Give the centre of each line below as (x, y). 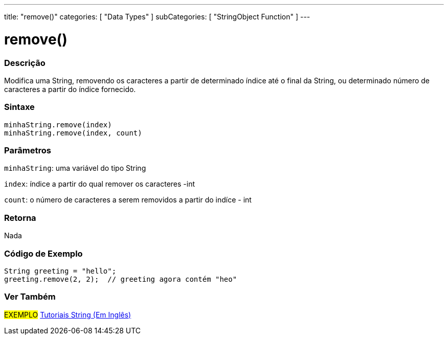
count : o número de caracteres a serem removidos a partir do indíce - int (128, 200)
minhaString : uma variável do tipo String (75, 168)
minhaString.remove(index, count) (73, 133)
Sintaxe (19, 107)
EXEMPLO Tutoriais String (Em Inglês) (68, 314)
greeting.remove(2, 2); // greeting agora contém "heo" (121, 279)
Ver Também (30, 297)
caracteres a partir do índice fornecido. (70, 89)
